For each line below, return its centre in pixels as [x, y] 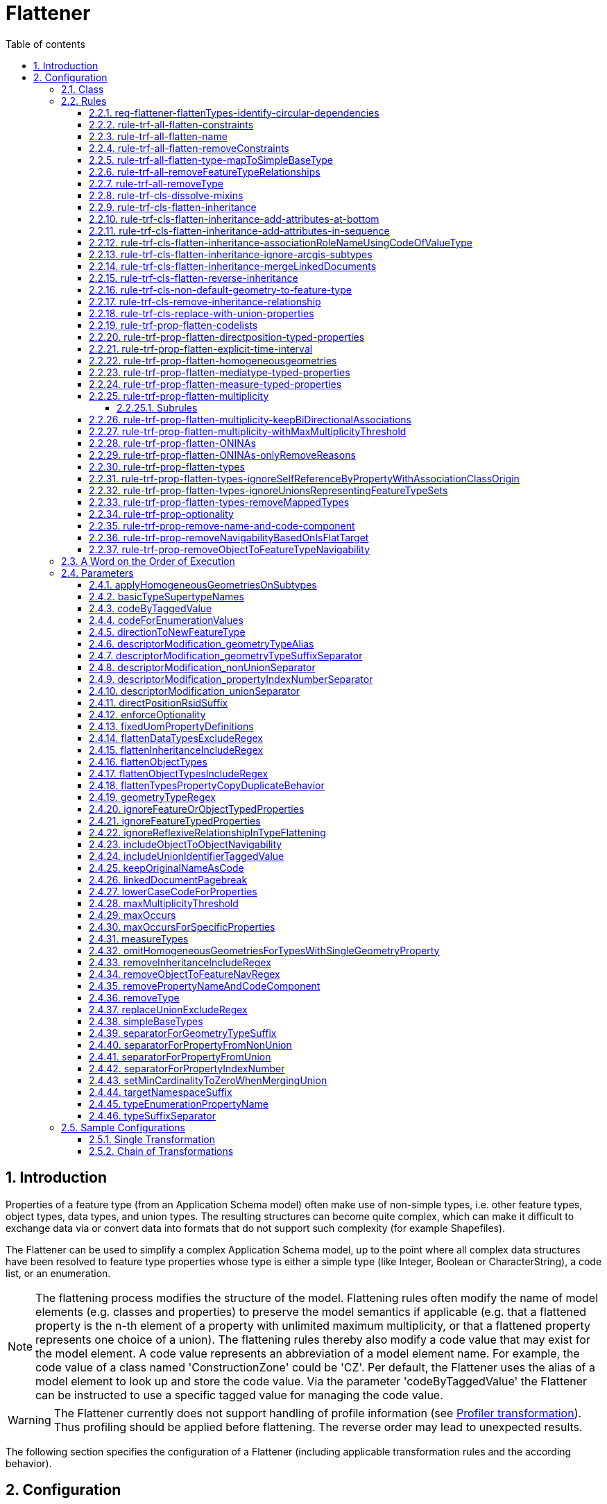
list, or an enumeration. [58, 1273]
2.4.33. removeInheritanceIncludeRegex [180, 962]
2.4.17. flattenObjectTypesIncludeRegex [179, 773]
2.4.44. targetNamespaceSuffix [161, 1092]
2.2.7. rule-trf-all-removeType [156, 183]
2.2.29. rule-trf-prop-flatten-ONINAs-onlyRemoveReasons [222, 455]
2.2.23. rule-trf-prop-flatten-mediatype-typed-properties [220, 372]
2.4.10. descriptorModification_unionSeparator [195, 691]
